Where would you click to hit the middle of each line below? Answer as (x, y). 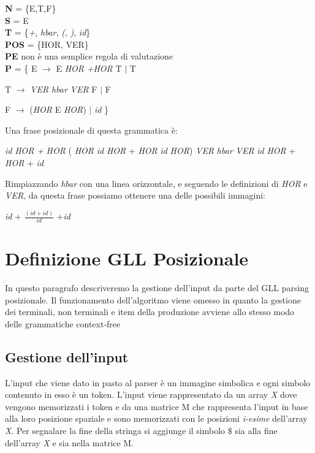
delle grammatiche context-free (63, 323)
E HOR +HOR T (89, 68)
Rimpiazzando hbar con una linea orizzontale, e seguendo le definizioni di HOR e (156, 183)
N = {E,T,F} (31, 8)
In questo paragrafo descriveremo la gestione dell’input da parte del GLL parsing (157, 287)
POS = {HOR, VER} (47, 44)
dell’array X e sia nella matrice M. (70, 442)
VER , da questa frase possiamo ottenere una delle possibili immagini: (135, 195)
